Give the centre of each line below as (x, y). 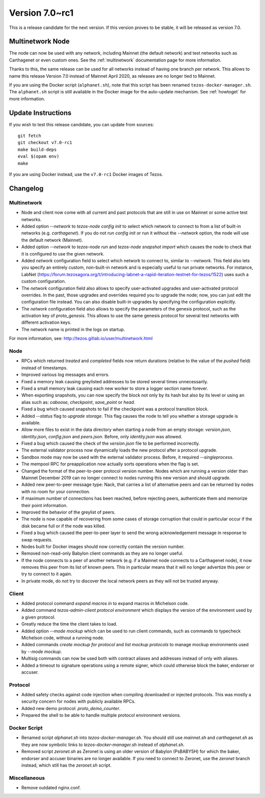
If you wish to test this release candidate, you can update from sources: (81, 124)
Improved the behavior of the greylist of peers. (68, 512)
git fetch (29, 136)
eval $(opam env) (39, 157)
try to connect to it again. (47, 574)
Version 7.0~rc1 (41, 13)
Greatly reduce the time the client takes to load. (69, 624)
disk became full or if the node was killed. (63, 526)
